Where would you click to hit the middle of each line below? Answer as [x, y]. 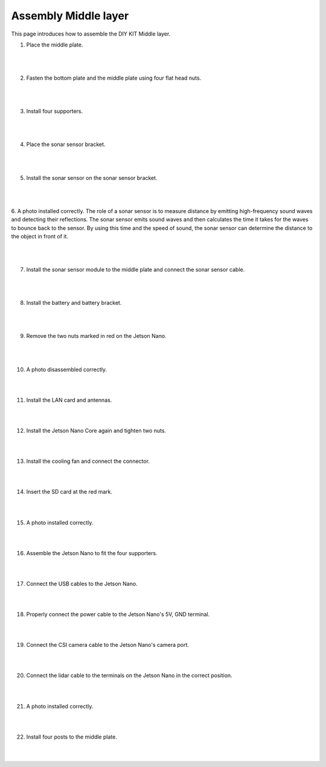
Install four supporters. [55, 111]
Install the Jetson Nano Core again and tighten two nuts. [96, 431]
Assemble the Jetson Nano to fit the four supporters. [92, 553]
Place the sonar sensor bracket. [66, 144]
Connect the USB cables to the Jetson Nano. [82, 584]
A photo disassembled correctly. [67, 369]
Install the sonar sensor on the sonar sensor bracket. [92, 177]
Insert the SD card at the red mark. [69, 492]
